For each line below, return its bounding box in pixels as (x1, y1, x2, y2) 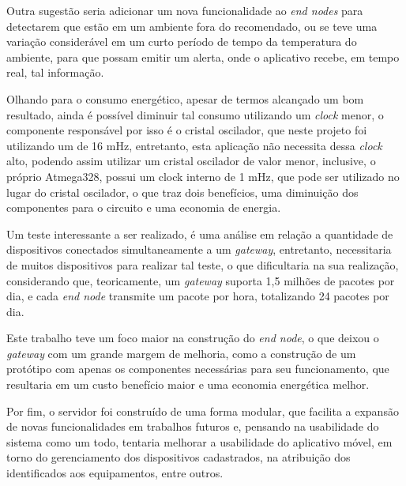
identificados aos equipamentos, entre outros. (6, 465, 224, 481)
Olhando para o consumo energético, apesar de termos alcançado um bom (6, 90, 364, 107)
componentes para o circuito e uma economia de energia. (6, 199, 281, 216)
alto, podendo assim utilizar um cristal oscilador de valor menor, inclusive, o (6, 153, 376, 169)
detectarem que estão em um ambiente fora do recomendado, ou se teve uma (6, 17, 378, 34)
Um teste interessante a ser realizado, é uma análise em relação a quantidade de (6, 225, 393, 242)
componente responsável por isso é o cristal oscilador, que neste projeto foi (6, 122, 367, 138)
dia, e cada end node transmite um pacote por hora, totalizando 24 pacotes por (6, 288, 389, 304)
